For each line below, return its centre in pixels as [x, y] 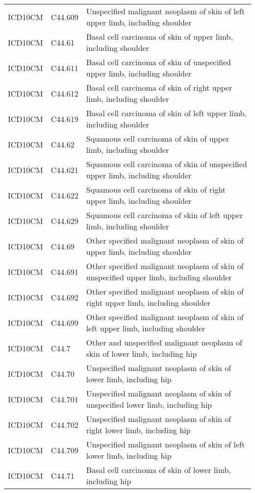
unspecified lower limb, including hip [149, 405]
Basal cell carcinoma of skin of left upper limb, [166, 113]
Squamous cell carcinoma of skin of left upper [165, 215]
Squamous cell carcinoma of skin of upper [158, 138]
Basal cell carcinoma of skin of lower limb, [158, 470]
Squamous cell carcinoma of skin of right [156, 189]
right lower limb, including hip [138, 430]
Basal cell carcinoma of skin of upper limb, [159, 37]
